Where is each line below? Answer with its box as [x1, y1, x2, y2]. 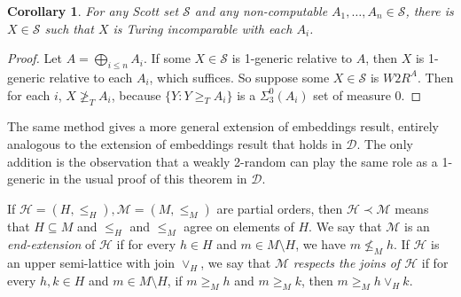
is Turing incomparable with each [113, 19, 293, 37]
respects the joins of [293, 254, 401, 272]
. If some [143, 49, 191, 67]
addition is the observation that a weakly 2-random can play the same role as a [7, 152, 438, 170]
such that [44, 19, 94, 37]
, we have [295, 234, 346, 253]
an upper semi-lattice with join [7, 254, 176, 272]
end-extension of [7, 234, 96, 253]
